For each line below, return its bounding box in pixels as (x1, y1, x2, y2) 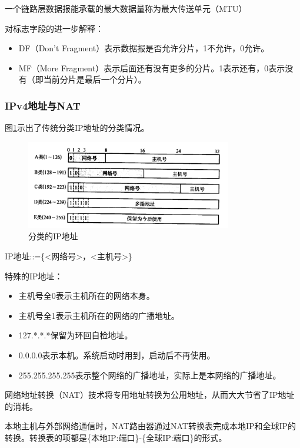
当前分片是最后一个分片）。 (43, 73, 146, 85)
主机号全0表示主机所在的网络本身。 (18, 289, 155, 302)
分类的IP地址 (28, 230, 78, 242)
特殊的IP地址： (5, 269, 63, 282)
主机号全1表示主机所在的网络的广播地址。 (18, 309, 179, 321)
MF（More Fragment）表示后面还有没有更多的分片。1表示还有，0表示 (18, 61, 285, 74)
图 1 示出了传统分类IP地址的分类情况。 (5, 121, 149, 134)
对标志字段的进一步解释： (5, 22, 104, 34)
